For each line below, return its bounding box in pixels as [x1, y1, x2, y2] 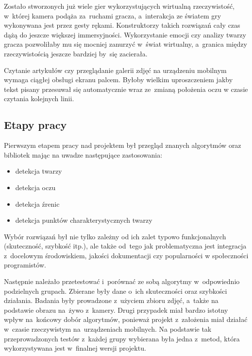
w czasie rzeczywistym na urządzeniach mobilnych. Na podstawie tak [4, 324, 212, 334]
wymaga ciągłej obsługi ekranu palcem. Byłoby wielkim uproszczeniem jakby [4, 74, 233, 85]
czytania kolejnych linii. [4, 93, 74, 104]
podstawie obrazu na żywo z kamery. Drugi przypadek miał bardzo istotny [4, 304, 228, 315]
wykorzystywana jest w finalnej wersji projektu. [4, 343, 146, 353]
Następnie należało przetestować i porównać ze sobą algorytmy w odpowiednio [4, 276, 240, 286]
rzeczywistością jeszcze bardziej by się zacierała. [4, 48, 148, 58]
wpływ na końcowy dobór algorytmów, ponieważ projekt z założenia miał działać [4, 314, 248, 324]
